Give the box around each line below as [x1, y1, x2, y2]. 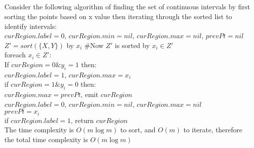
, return [71, 115, 94, 125]
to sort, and [120, 124, 156, 135]
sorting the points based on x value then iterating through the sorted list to [4, 11, 232, 21]
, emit [81, 89, 99, 99]
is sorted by [114, 40, 150, 50]
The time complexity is [4, 124, 74, 135]
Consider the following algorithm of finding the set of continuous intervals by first [4, 1, 250, 12]
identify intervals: [4, 21, 57, 31]
